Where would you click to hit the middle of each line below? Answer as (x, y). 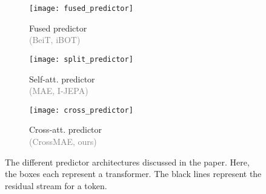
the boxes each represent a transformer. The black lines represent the (133, 174)
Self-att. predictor (62, 79)
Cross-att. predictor (66, 129)
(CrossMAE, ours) (63, 141)
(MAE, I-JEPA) (59, 91)
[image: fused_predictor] (81, 8)
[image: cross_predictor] (81, 110)
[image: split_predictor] (81, 59)
